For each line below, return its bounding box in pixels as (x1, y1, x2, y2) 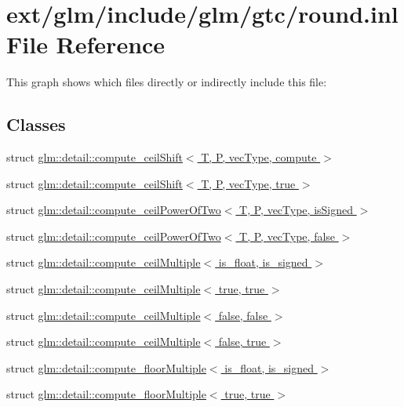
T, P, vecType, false (239, 227, 336, 244)
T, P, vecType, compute (201, 149, 317, 165)
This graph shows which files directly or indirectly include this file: (6, 74, 327, 90)
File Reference (6, 28, 166, 60)
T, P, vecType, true (201, 175, 296, 191)
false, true (218, 333, 267, 350)
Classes (6, 112, 66, 136)
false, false (218, 307, 268, 323)
